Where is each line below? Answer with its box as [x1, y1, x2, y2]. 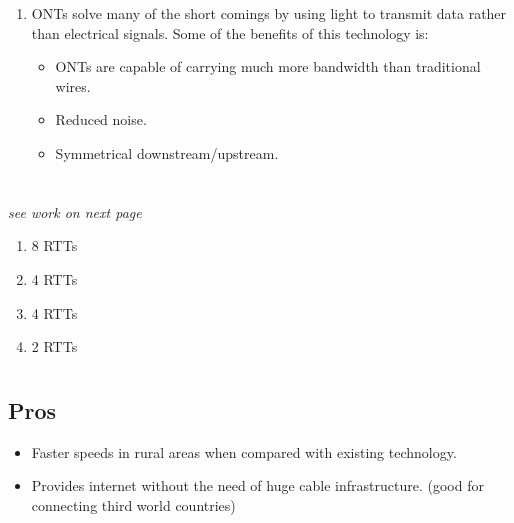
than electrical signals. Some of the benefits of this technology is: [31, 22, 429, 43]
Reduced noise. [55, 109, 147, 130]
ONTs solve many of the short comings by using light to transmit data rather [31, 3, 507, 23]
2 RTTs [31, 336, 78, 357]
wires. [55, 75, 91, 96]
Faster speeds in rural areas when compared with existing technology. [31, 441, 457, 462]
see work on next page [8, 201, 142, 222]
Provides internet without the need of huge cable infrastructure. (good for [31, 475, 484, 496]
